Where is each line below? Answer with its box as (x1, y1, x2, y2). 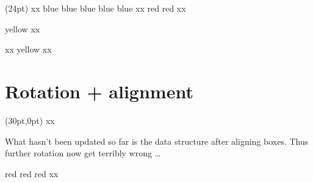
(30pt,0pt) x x (5, 114, 55, 126)
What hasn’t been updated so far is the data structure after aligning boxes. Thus (5, 134, 309, 147)
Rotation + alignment (5, 78, 193, 103)
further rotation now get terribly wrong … (5, 147, 161, 159)
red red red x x (5, 167, 59, 180)
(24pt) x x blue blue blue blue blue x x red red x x (5, 2, 186, 14)
